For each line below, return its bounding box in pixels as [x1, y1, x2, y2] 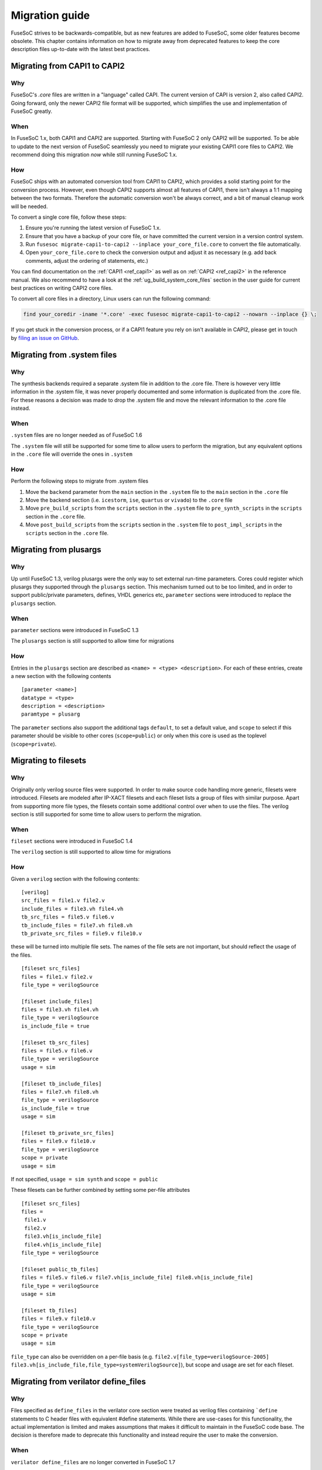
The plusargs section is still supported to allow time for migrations [11, 637, 174, 644]
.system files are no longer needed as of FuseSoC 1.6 [11, 432, 143, 439]
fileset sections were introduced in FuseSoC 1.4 [11, 838, 133, 845]
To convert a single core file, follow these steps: [11, 213, 127, 220]
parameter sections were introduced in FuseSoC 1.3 [11, 626, 139, 633]
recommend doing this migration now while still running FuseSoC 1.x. [11, 151, 178, 158]
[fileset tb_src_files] [21, 1039, 90, 1046]
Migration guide [11, 9, 90, 22]
